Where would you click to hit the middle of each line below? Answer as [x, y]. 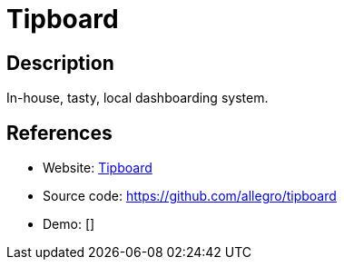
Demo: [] [69, 224]
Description [60, 63]
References [59, 133]
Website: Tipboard [98, 168]
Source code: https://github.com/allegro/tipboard [190, 196]
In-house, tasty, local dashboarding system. [138, 98]
